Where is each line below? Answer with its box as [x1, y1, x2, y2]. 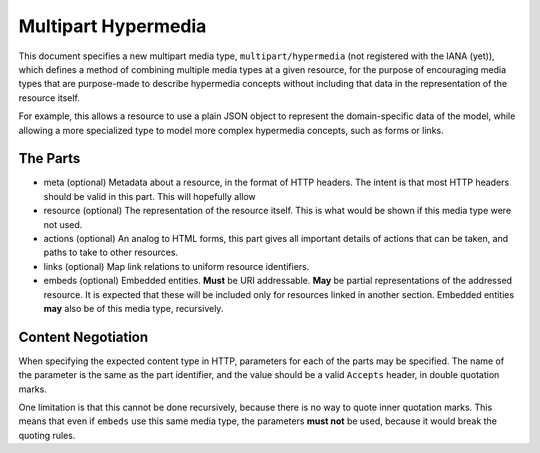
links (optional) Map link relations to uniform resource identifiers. [43, 260, 310, 272]
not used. [43, 218, 83, 230]
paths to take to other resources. [43, 246, 179, 259]
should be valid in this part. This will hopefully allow [43, 190, 257, 202]
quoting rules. [18, 429, 76, 441]
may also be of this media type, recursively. [43, 302, 224, 314]
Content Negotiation [18, 328, 149, 345]
